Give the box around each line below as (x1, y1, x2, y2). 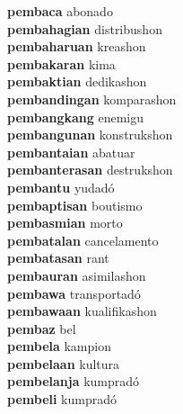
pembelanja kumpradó (7, 372, 140, 391)
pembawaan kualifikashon (7, 301, 157, 320)
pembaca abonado (7, 2, 113, 20)
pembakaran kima (7, 54, 116, 73)
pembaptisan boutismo (7, 195, 143, 214)
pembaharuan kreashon (7, 37, 146, 56)
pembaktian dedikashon (7, 72, 147, 91)
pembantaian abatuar (7, 142, 135, 161)
